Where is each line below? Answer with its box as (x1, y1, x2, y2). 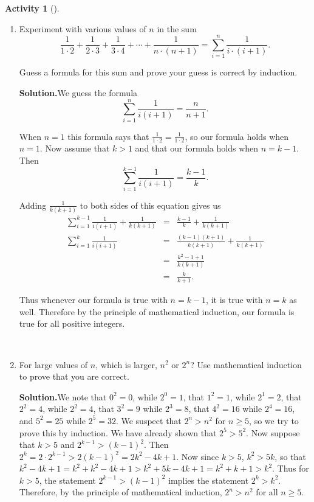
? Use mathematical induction (190, 358, 302, 371)
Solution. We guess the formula (19, 86, 138, 99)
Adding (19, 198, 47, 211)
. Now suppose (246, 426, 300, 439)
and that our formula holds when (135, 142, 259, 155)
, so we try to (249, 414, 299, 427)
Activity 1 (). (5, 2, 60, 14)
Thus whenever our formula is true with (19, 293, 168, 306)
